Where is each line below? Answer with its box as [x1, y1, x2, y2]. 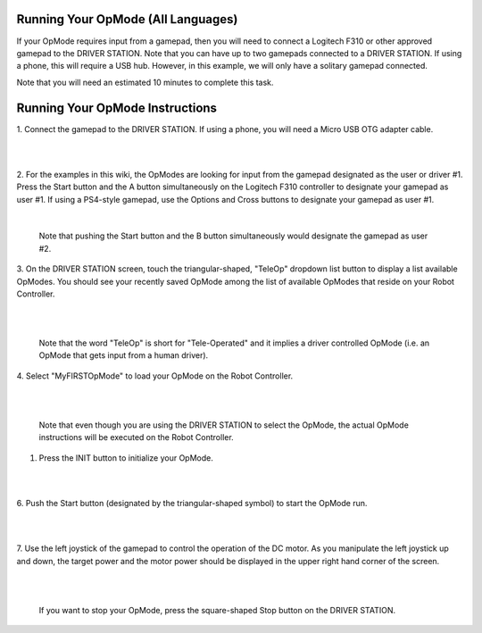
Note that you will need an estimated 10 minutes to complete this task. [16, 77, 274, 87]
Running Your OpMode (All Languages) [16, 12, 238, 27]
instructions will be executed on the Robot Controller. [38, 432, 234, 443]
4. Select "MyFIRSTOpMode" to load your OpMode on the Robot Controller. [16, 371, 294, 381]
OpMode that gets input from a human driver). [38, 350, 209, 361]
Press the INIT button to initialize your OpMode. [38, 452, 213, 463]
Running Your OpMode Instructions [16, 100, 218, 115]
